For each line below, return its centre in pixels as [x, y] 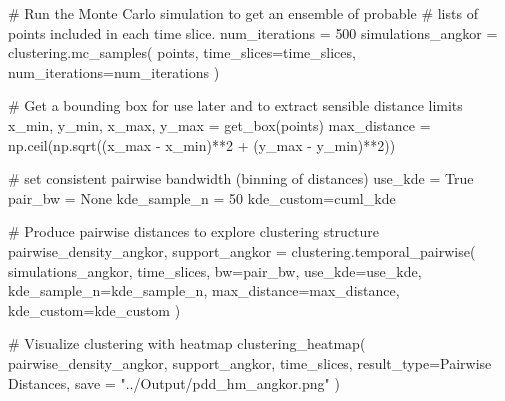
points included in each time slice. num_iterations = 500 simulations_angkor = [253, 32]
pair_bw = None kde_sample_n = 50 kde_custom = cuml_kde [202, 197]
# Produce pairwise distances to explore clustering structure [194, 231]
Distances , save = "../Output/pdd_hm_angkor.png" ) [174, 382]
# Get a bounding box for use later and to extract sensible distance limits [235, 105]
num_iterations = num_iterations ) [114, 71]
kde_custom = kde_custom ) [94, 309]
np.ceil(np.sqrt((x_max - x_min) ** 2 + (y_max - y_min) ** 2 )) [202, 144]
